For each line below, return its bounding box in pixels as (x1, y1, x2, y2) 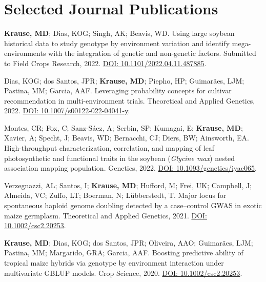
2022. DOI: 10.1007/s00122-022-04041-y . (4, 105, 130, 116)
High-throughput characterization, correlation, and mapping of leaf (4, 143, 215, 153)
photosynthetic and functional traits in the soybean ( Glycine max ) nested (4, 152, 235, 163)
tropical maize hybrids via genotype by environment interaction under (4, 257, 224, 268)
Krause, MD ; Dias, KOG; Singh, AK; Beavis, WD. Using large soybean (4, 28, 235, 38)
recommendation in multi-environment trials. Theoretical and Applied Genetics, (4, 95, 255, 106)
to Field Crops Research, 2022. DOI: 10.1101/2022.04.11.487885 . (4, 57, 207, 68)
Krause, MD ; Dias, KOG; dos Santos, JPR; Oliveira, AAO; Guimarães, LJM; (4, 237, 253, 248)
